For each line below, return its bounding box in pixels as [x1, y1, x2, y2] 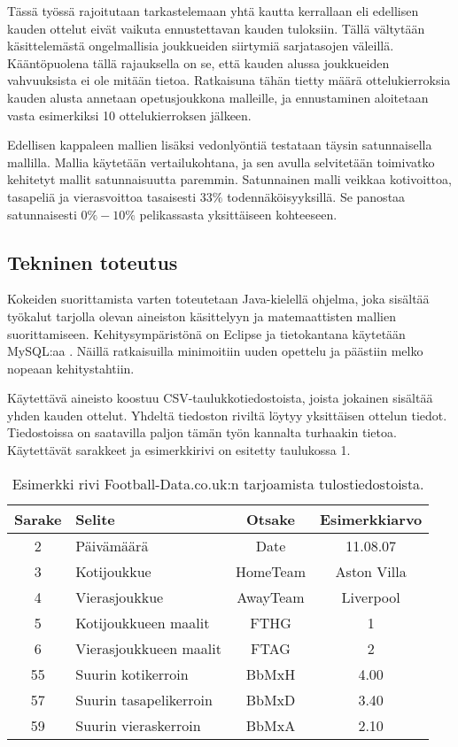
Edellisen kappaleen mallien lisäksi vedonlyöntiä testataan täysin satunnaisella [7, 135, 432, 154]
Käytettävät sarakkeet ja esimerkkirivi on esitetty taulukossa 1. [7, 441, 351, 459]
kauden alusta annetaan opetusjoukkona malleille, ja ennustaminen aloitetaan [7, 88, 429, 106]
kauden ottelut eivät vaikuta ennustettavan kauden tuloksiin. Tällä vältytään [7, 19, 425, 37]
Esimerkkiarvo [320, 508, 423, 529]
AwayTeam [237, 586, 305, 607]
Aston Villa [335, 560, 407, 581]
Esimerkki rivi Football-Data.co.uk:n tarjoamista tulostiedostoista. [12, 473, 424, 494]
